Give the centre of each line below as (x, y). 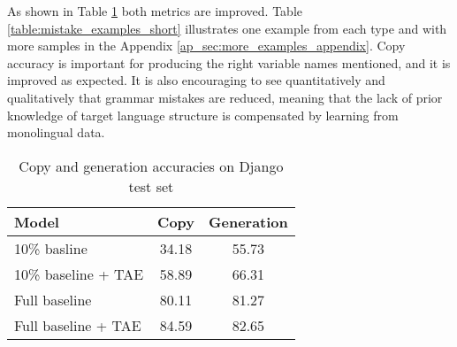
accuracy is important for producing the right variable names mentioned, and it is (229, 62)
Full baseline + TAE (78, 325)
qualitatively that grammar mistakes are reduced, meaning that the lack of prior (225, 97)
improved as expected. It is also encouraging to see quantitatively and (196, 80)
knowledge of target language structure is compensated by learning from (203, 115)
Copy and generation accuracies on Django (151, 166)
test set (151, 186)
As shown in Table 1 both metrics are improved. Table (155, 11)
